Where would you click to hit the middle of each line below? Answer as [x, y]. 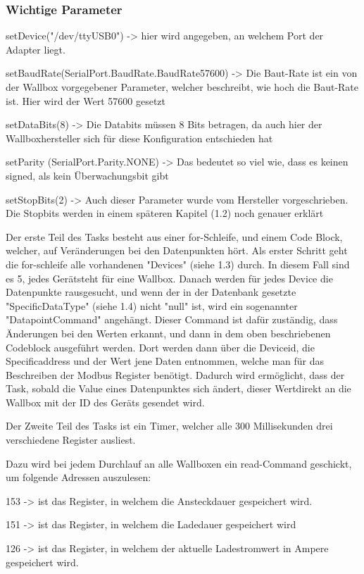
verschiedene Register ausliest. [71, 440]
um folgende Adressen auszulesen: [79, 477]
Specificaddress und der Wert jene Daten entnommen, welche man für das [165, 361]
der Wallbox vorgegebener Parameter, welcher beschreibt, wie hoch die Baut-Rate [182, 87]
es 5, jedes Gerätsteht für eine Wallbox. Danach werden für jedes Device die [169, 278]
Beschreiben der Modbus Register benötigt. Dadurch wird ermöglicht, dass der [175, 374]
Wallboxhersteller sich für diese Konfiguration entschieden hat [139, 138]
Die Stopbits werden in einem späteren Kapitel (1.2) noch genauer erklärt [165, 213]
